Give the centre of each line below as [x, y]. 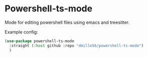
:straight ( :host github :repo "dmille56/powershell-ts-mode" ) [76, 46]
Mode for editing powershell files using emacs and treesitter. [67, 22]
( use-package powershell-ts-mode [39, 41]
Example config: [21, 32]
